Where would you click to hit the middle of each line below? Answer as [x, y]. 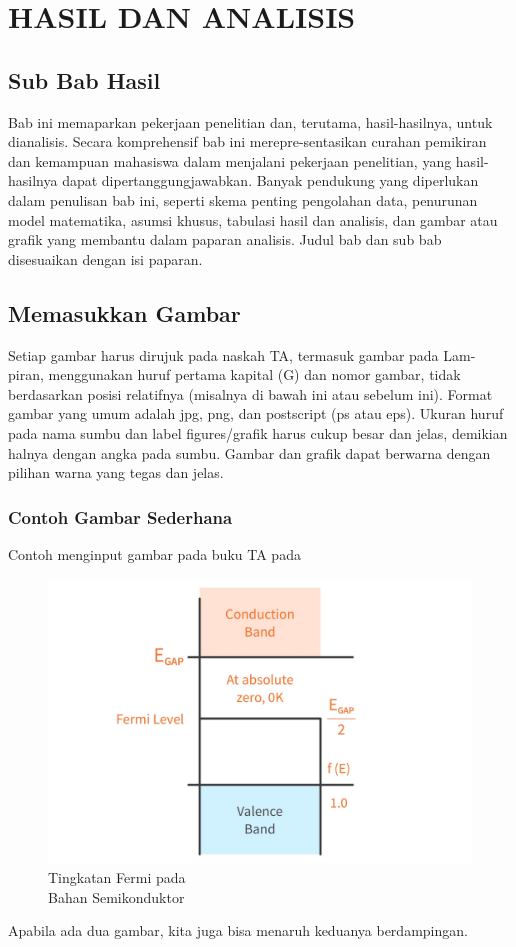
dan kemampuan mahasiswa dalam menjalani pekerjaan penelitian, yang [230, 160]
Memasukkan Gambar [124, 312]
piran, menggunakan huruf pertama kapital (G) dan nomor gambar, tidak [234, 374]
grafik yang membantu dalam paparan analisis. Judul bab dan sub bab [225, 239]
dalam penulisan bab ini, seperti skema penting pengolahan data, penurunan [243, 199]
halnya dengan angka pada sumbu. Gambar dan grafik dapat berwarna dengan [249, 452]
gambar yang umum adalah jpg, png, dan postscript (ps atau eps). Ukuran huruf [256, 413]
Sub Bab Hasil [84, 79]
